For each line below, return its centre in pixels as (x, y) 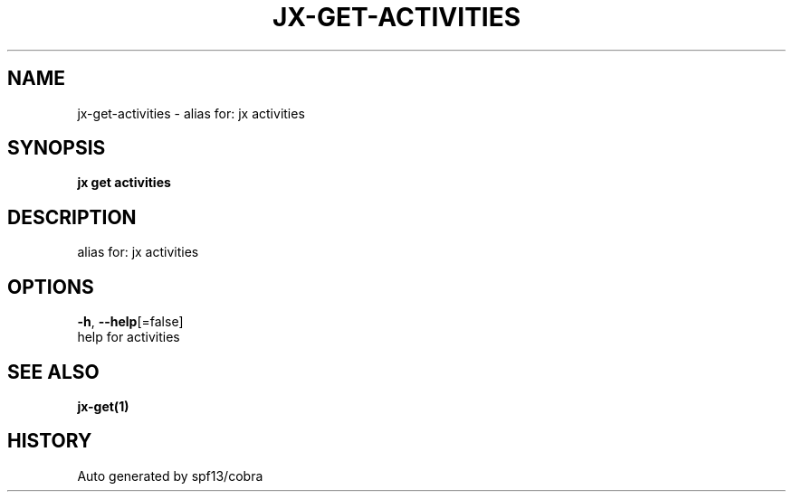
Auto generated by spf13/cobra (170, 475)
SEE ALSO (53, 372)
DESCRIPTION (72, 217)
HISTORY (50, 441)
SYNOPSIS (57, 148)
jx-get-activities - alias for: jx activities (191, 113)
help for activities (129, 337)
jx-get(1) (103, 406)
